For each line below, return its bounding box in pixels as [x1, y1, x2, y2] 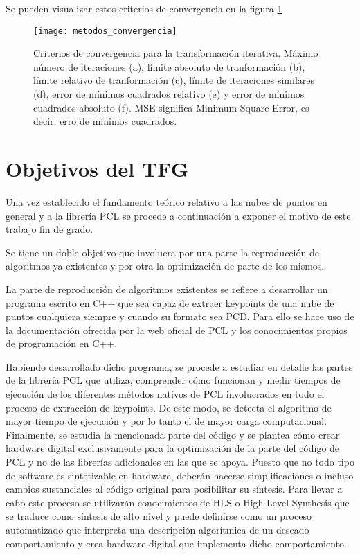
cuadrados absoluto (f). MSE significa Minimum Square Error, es [33, 100, 309, 114]
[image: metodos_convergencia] [33, 26, 177, 36]
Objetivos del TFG [6, 155, 189, 182]
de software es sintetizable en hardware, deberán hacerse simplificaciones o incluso [6, 468, 354, 482]
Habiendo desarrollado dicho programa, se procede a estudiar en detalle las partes [6, 359, 353, 373]
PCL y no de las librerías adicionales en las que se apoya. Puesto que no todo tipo [6, 455, 354, 469]
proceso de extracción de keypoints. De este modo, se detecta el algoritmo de [6, 400, 332, 414]
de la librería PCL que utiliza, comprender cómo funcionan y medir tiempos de [6, 373, 341, 387]
